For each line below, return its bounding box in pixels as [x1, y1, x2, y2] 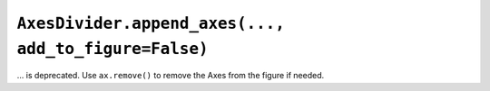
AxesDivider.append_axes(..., [16, 14, 286, 33]
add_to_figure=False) [16, 39, 209, 59]
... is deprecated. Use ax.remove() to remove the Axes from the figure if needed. [16, 70, 325, 81]
